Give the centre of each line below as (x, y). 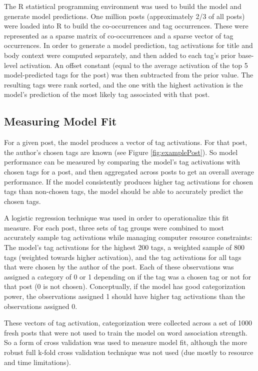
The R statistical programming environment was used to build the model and (123, 6)
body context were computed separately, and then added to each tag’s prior (120, 55)
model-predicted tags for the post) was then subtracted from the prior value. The (129, 75)
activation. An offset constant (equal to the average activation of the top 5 (134, 65)
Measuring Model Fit (60, 121)
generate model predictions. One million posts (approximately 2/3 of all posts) (124, 16)
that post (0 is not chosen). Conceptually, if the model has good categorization (125, 286)
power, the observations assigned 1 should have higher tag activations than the (125, 296)
